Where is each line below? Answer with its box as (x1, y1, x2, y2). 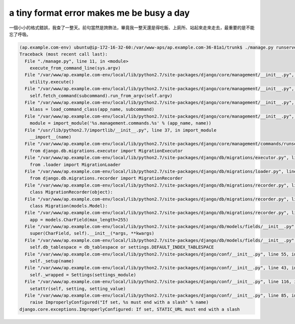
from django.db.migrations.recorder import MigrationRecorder (29, 175, 183, 181)
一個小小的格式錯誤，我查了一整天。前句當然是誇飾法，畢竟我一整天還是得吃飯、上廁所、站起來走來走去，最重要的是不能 (9, 25, 255, 31)
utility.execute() (29, 79, 74, 85)
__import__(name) (29, 134, 72, 140)
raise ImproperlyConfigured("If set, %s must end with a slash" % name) (29, 299, 209, 305)
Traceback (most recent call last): (19, 52, 108, 57)
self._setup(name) (29, 259, 74, 264)
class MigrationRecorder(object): (29, 190, 113, 195)
